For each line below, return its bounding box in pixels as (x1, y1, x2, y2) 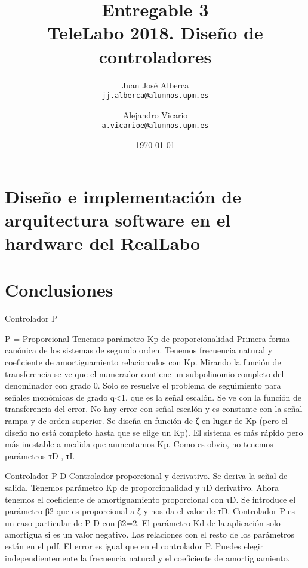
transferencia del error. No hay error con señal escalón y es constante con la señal (5, 402, 303, 415)
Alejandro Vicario (122, 108, 188, 121)
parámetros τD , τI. (5, 449, 75, 462)
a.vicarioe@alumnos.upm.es (101, 121, 209, 130)
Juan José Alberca (121, 78, 189, 91)
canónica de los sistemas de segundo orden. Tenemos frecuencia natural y (5, 344, 273, 356)
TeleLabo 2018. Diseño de (47, 20, 263, 45)
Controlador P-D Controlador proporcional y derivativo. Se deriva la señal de (5, 469, 288, 482)
